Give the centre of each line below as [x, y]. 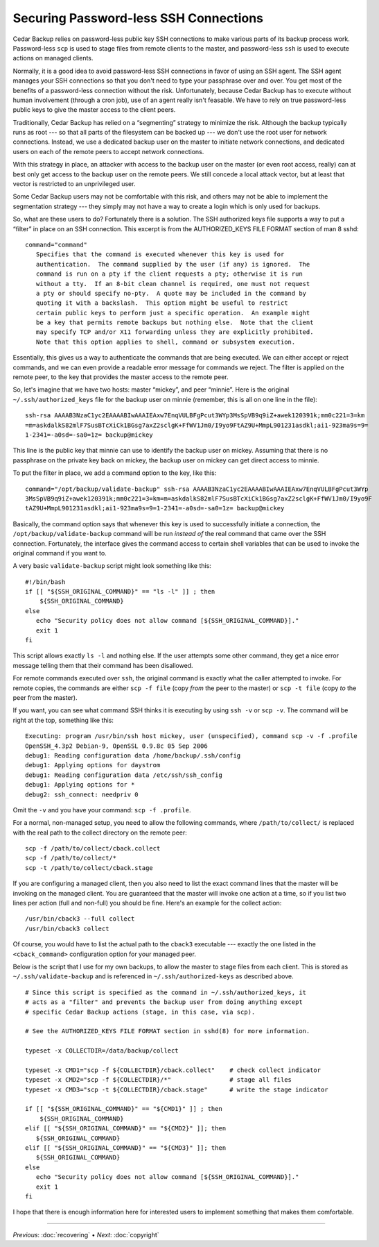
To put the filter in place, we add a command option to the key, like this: [115, 473]
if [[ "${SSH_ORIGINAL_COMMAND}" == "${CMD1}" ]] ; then [124, 1109]
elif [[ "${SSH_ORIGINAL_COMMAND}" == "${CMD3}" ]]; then [126, 1148]
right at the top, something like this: [63, 720]
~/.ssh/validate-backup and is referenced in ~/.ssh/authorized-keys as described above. [153, 976]
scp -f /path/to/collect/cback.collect [93, 848]
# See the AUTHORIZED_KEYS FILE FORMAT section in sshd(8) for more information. [168, 1031]
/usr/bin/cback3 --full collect [80, 919]
